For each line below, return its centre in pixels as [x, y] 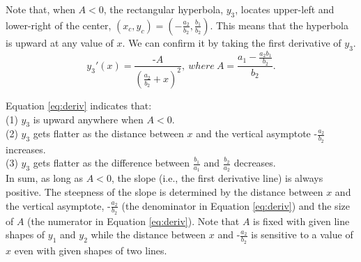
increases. [26, 149]
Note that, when [40, 9]
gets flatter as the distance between [108, 133]
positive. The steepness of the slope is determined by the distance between [164, 191]
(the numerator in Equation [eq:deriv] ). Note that [133, 221]
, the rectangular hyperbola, [163, 9]
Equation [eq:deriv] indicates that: [79, 105]
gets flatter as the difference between [111, 163]
